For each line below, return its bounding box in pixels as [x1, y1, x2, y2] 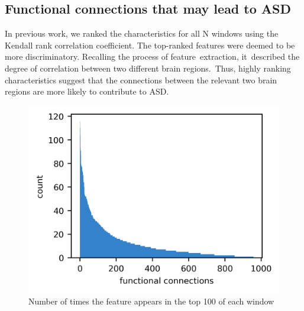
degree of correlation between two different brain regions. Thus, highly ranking [5, 61, 291, 74]
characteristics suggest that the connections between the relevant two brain [5, 73, 277, 86]
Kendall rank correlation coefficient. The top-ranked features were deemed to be [5, 38, 295, 51]
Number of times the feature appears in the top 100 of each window [28, 294, 274, 307]
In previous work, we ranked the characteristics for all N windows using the [5, 27, 279, 40]
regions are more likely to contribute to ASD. [5, 85, 169, 98]
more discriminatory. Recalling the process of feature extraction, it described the [5, 50, 300, 63]
